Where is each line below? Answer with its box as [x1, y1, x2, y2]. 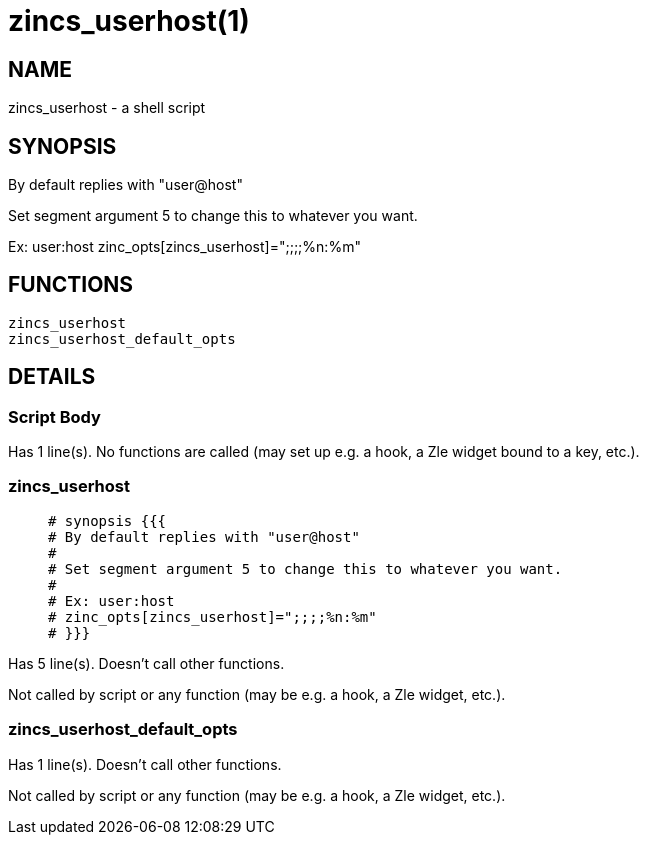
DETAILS [8, 364, 96, 390]
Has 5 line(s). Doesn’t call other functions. [8, 654, 285, 672]
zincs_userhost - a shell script [8, 99, 206, 117]
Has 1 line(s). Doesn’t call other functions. [8, 755, 282, 773]
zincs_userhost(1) [8, 4, 250, 38]
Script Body [8, 406, 101, 427]
